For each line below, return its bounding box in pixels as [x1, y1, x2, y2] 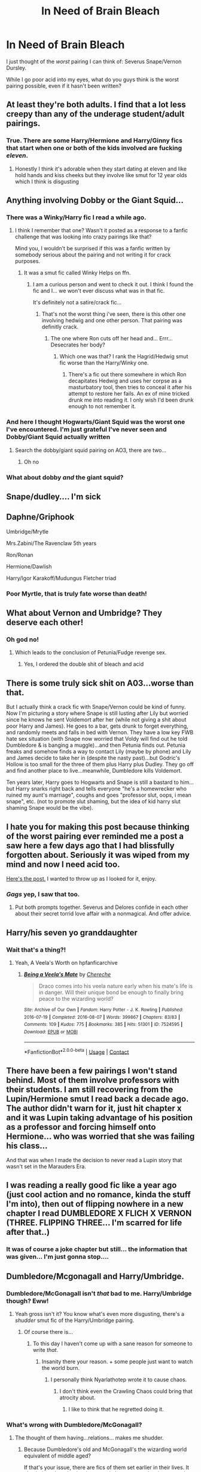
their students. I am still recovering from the [6, 1084, 173, 1094]
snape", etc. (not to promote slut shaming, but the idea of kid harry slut [6, 798, 181, 805]
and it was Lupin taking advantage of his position [6, 1112, 193, 1123]
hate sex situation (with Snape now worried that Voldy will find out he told [6, 735, 188, 743]
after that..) [6, 1227, 50, 1237]
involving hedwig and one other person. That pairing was [41, 317, 182, 324]
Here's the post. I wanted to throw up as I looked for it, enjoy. [6, 875, 157, 882]
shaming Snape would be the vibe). [6, 804, 94, 812]
